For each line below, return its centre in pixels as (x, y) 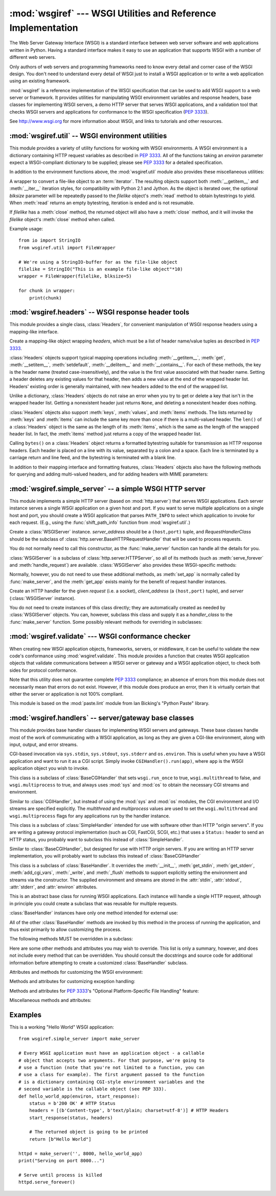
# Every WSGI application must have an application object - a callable (111, 1053)
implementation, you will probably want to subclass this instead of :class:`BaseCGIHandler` (105, 856)
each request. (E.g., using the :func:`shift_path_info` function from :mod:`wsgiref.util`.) (100, 522)
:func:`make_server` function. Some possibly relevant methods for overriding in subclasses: (106, 622)
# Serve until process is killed (60, 1175)
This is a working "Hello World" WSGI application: (62, 1027)
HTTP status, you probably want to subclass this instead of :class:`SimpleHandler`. (97, 839)
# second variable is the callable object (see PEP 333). (93, 1089)
